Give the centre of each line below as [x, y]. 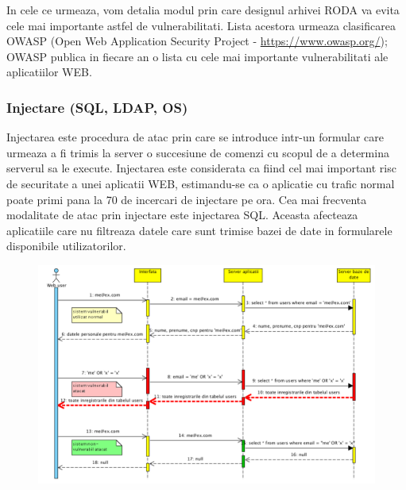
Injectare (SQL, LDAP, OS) [97, 107]
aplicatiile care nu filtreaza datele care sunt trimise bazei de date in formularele [199, 230]
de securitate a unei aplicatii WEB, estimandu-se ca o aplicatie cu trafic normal [201, 183]
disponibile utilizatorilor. [66, 246]
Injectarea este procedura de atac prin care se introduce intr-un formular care [195, 137]
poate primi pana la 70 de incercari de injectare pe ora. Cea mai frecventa [187, 199]
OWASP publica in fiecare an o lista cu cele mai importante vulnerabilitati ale [197, 56]
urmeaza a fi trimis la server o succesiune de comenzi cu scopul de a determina [198, 152]
